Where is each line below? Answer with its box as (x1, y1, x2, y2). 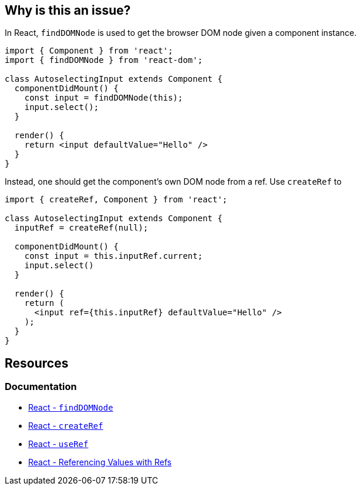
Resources (5, 355, 69, 371)
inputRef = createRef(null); (14, 223, 149, 233)
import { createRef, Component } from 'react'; (5, 195, 228, 205)
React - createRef (28, 420, 103, 431)
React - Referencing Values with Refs (28, 456, 172, 467)
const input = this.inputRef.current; (24, 251, 203, 261)
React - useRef (28, 438, 89, 449)
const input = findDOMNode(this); (24, 93, 183, 103)
